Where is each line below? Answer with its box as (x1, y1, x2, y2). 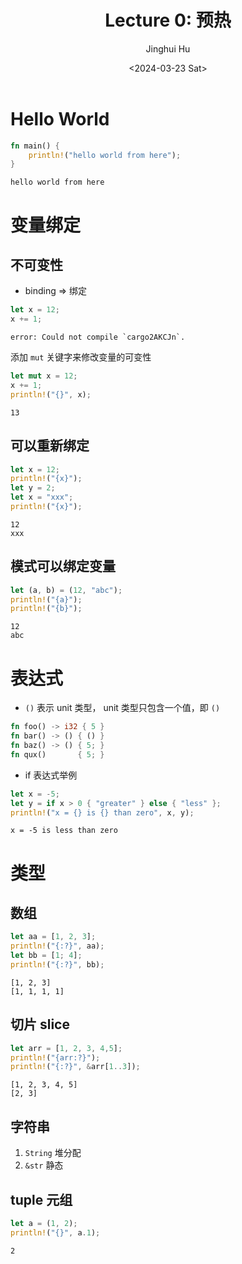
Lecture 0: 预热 (104, 9, 232, 32)
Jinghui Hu (145, 42, 191, 55)
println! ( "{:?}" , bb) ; (10, 960, 105, 970)
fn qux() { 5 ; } (10, 749, 105, 760)
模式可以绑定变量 (10, 558, 116, 575)
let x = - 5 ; (10, 789, 60, 799)
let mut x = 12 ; (10, 371, 78, 381)
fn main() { (10, 141, 60, 151)
